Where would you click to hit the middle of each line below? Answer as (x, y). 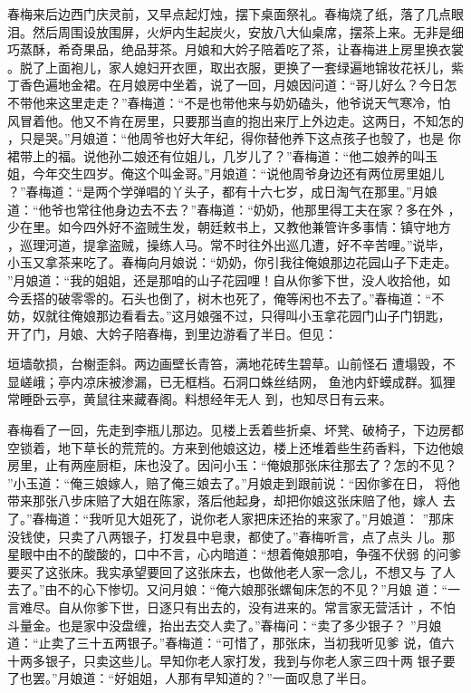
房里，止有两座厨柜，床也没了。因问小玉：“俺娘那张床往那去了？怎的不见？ (232, 465)
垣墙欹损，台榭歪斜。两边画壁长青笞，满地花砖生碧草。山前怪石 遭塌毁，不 (231, 364)
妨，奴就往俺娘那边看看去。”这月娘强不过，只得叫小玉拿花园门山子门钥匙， (229, 316)
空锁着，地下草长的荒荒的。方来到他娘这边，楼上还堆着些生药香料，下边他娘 (235, 447)
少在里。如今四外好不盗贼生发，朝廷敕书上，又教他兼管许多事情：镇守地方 (229, 227)
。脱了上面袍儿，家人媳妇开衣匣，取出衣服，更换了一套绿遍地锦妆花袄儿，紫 (235, 67)
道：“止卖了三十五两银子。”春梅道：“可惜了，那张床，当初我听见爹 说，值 (225, 643)
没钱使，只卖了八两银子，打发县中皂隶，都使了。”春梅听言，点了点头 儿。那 (231, 536)
